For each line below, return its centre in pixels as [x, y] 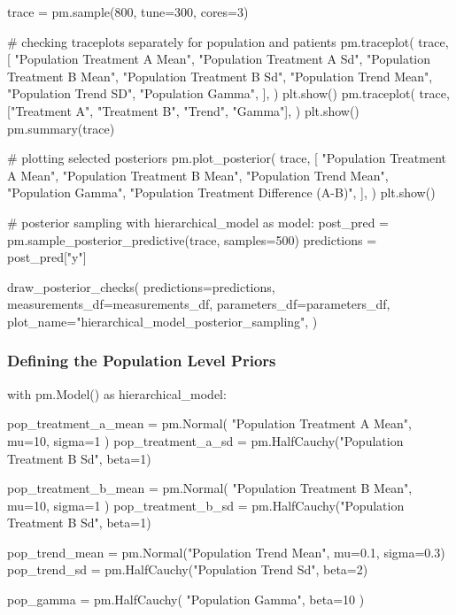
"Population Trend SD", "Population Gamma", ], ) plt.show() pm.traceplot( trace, [228, 93]
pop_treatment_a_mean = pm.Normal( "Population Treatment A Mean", [209, 423]
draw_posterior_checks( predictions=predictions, [141, 286]
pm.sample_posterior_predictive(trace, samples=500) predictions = [192, 239]
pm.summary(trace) [61, 128]
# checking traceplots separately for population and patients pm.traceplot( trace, [228, 41]
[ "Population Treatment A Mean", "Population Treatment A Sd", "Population [219, 59]
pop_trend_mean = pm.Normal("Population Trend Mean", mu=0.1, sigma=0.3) [226, 552]
